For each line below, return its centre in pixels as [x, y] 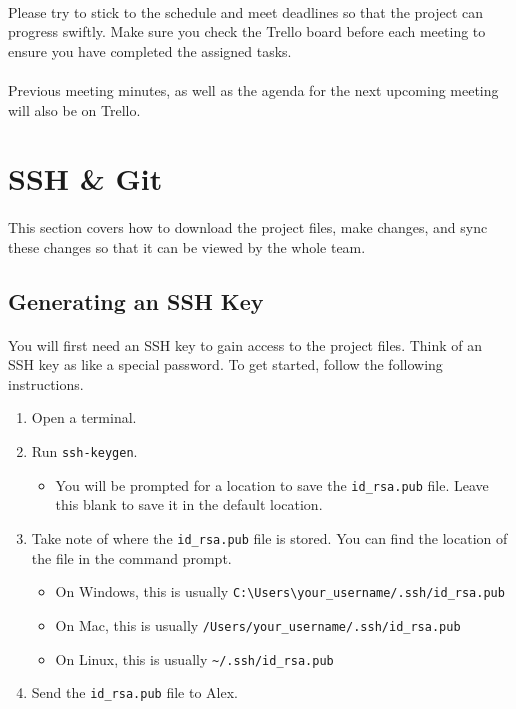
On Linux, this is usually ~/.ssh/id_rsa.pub [194, 658]
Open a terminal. [84, 417]
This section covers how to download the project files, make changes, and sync [248, 227]
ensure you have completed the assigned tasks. [150, 50]
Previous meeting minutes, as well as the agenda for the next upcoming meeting [253, 89]
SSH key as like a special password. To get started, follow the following [225, 364]
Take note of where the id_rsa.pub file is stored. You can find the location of [269, 537]
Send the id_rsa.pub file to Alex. [134, 692]
